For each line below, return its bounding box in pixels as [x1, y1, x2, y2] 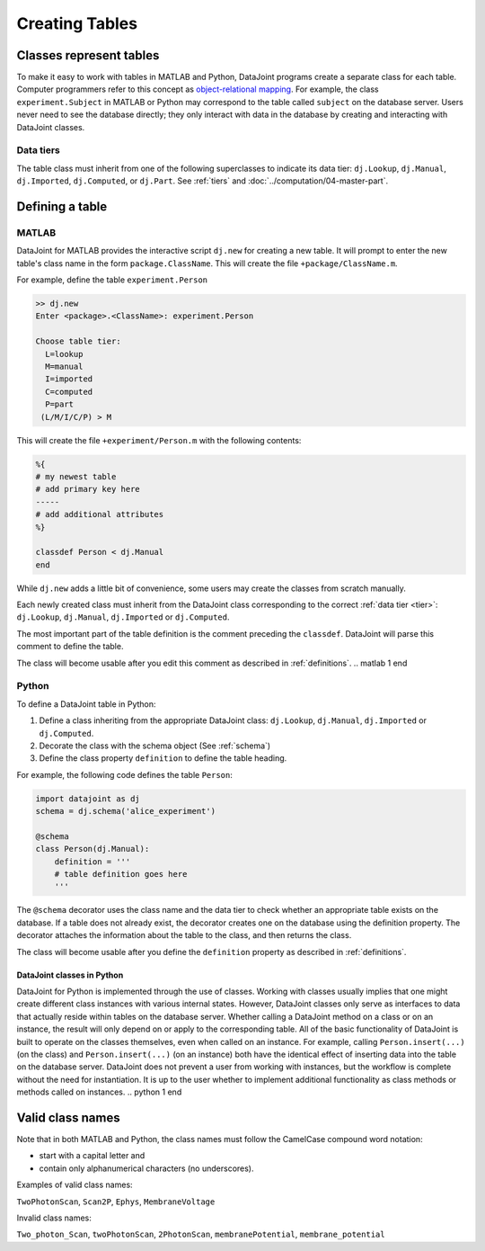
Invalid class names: [16, 1212, 92, 1223]
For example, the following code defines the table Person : [16, 769, 234, 780]
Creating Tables [16, 13, 138, 33]
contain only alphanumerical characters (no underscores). [39, 1163, 255, 1174]
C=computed [45, 387, 93, 397]
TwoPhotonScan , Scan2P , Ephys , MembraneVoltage [16, 1196, 216, 1207]
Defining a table [16, 199, 108, 214]
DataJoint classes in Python [16, 970, 124, 980]
